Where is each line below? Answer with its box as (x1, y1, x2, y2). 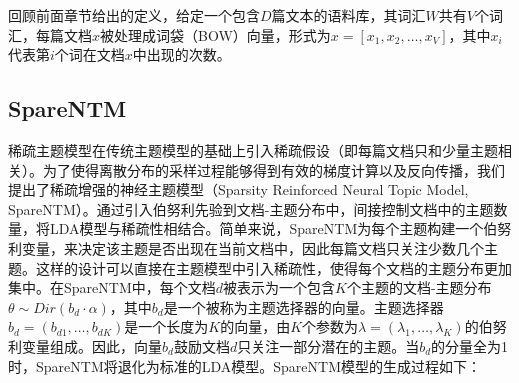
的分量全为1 (431, 335, 509, 356)
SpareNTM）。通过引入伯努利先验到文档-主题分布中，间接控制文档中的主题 (8, 198, 494, 219)
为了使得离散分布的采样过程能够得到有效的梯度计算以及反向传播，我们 (42, 159, 505, 180)
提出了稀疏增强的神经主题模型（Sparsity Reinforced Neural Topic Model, (8, 179, 469, 200)
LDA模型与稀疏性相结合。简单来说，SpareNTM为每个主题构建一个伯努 (49, 218, 512, 239)
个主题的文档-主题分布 (346, 277, 492, 298)
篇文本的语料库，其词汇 (271, 5, 426, 25)
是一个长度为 (124, 316, 209, 337)
